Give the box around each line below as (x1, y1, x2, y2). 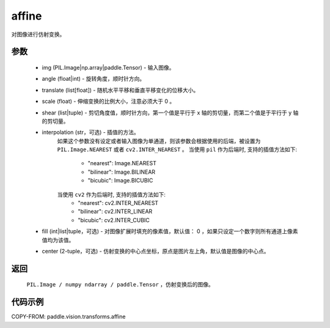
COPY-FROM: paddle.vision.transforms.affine (11, 313, 126, 321)
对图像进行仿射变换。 (11, 31, 65, 38)
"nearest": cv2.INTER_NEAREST (78, 199, 159, 207)
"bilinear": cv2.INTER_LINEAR (78, 208, 153, 215)
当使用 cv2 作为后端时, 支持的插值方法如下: (57, 190, 166, 198)
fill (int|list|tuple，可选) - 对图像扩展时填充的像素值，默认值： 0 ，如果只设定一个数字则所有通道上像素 (42, 228, 299, 235)
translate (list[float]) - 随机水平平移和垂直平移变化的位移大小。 (42, 86, 199, 94)
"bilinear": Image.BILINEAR (87, 168, 156, 176)
